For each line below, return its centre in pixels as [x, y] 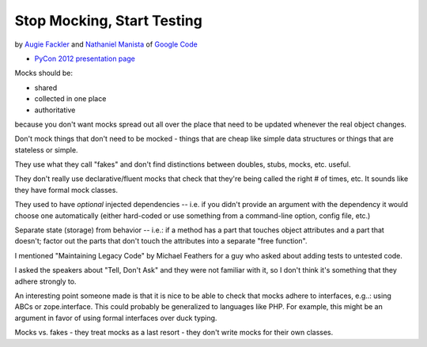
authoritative [55, 110]
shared [46, 88]
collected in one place [70, 99]
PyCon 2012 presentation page [85, 58]
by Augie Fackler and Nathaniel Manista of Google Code [106, 44]
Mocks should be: [44, 73]
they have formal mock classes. [66, 190]
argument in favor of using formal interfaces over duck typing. [116, 318]
